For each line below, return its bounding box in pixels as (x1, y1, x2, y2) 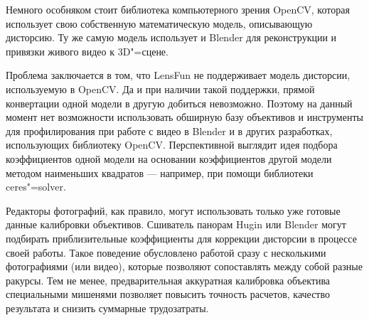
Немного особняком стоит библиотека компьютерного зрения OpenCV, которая (6, 2, 350, 16)
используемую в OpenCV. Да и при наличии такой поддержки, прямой (6, 81, 315, 96)
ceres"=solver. (6, 179, 66, 194)
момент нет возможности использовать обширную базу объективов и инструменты (6, 110, 363, 124)
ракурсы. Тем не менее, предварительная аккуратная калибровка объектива (6, 272, 331, 287)
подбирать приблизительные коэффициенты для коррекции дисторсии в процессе (6, 230, 357, 245)
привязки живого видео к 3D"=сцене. (6, 43, 169, 58)
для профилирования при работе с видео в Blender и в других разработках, (6, 123, 333, 138)
